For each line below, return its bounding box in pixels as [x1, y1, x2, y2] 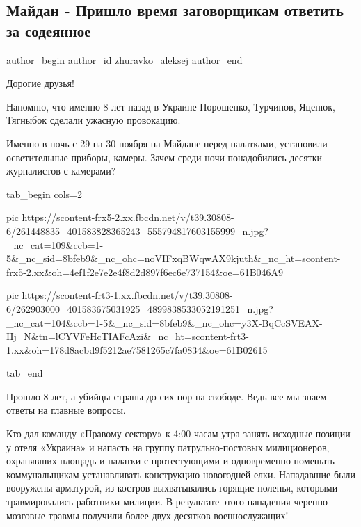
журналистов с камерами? [6, 163, 116, 178]
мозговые [6, 508, 46, 522]
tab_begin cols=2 [6, 186, 82, 201]
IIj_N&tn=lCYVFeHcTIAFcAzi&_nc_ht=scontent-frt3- [6, 329, 249, 343]
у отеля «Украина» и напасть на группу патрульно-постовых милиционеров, [6, 439, 330, 454]
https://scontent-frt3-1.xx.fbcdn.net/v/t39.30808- [22, 288, 233, 302]
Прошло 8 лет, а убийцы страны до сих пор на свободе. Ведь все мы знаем [6, 389, 327, 403]
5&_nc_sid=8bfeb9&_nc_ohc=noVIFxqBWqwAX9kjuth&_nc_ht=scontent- [6, 251, 341, 266]
